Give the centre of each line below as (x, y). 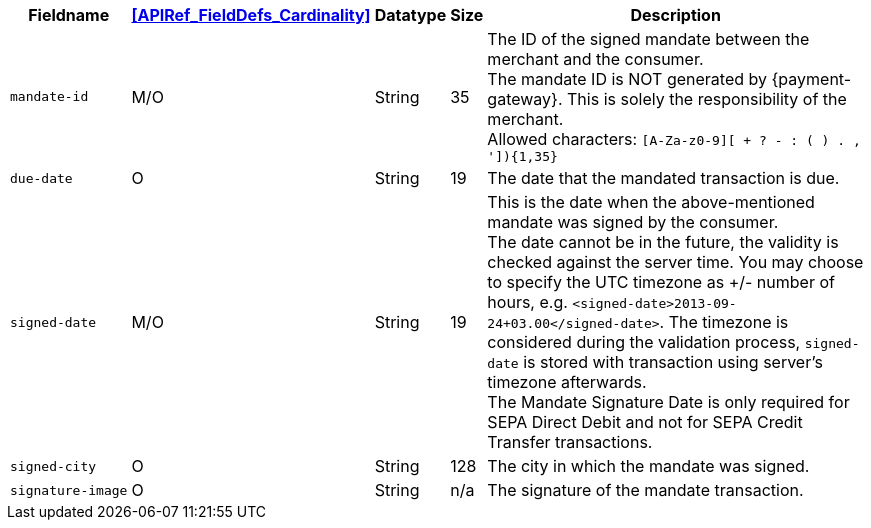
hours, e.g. (527, 302)
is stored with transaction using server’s (673, 362)
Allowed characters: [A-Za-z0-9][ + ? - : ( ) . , (674, 139)
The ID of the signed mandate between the (648, 39)
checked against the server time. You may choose (675, 262)
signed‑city (53, 466)
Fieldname (69, 15)
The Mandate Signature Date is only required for (668, 402)
